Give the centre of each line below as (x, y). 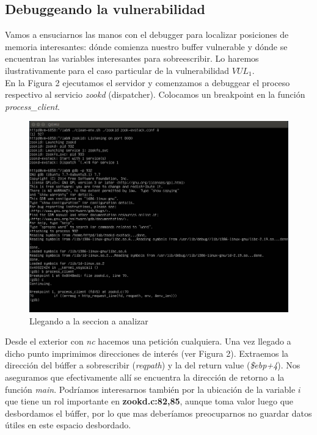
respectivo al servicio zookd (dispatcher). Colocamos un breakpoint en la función (155, 94)
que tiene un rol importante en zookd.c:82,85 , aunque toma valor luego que (149, 401)
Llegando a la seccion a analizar (89, 320)
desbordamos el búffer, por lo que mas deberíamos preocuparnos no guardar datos (158, 413)
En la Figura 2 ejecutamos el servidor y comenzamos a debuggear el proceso (148, 82)
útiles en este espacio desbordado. (68, 425)
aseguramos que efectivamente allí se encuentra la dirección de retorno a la (145, 377)
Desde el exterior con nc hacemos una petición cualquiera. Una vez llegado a (148, 341)
